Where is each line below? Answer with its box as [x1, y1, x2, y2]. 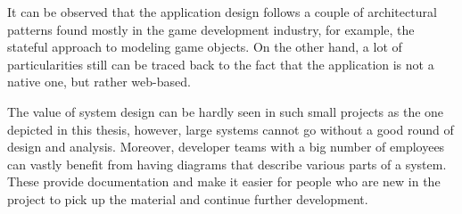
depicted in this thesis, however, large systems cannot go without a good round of [7, 119, 454, 138]
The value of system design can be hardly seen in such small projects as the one [7, 102, 444, 120]
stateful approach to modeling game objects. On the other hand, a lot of [7, 37, 402, 56]
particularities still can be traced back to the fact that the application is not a [7, 54, 434, 73]
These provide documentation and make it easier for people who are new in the [7, 172, 441, 191]
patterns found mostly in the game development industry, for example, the [7, 20, 415, 38]
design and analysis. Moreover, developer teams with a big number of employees [7, 137, 445, 156]
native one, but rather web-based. [7, 72, 191, 91]
